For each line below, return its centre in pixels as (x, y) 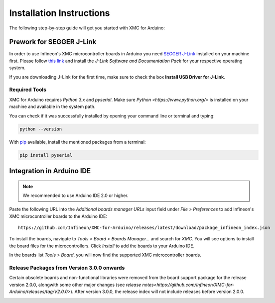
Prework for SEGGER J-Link (53, 42)
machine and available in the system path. (52, 106)
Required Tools (28, 90)
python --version (41, 129)
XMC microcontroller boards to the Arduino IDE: (58, 216)
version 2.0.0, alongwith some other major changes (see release (75, 285)
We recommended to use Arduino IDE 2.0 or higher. (75, 195)
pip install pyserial (46, 155)
